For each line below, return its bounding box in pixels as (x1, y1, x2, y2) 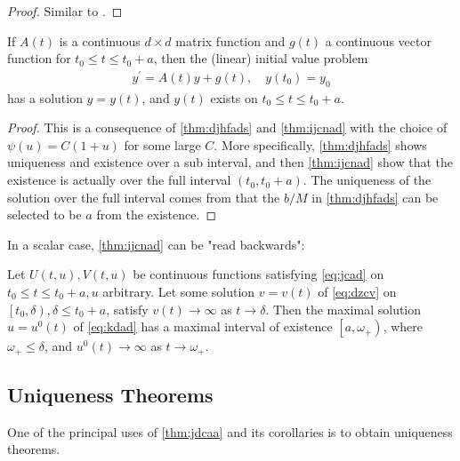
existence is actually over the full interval (7, 171, 231, 189)
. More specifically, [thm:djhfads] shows (214, 135, 427, 154)
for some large (124, 135, 201, 154)
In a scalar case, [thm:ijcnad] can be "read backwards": (7, 234, 305, 253)
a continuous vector (325, 31, 432, 50)
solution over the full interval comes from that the (7, 187, 280, 206)
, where (383, 317, 424, 336)
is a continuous (59, 31, 141, 50)
